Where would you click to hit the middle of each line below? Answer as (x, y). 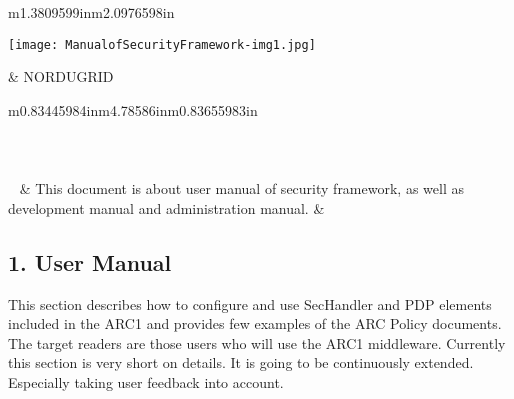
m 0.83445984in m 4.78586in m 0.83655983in (133, 109)
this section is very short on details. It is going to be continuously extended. (241, 362)
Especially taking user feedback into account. (146, 381)
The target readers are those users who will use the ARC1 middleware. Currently (257, 342)
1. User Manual (90, 261)
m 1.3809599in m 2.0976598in (91, 12)
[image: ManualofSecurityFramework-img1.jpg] (162, 44)
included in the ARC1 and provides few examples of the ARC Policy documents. (255, 323)
